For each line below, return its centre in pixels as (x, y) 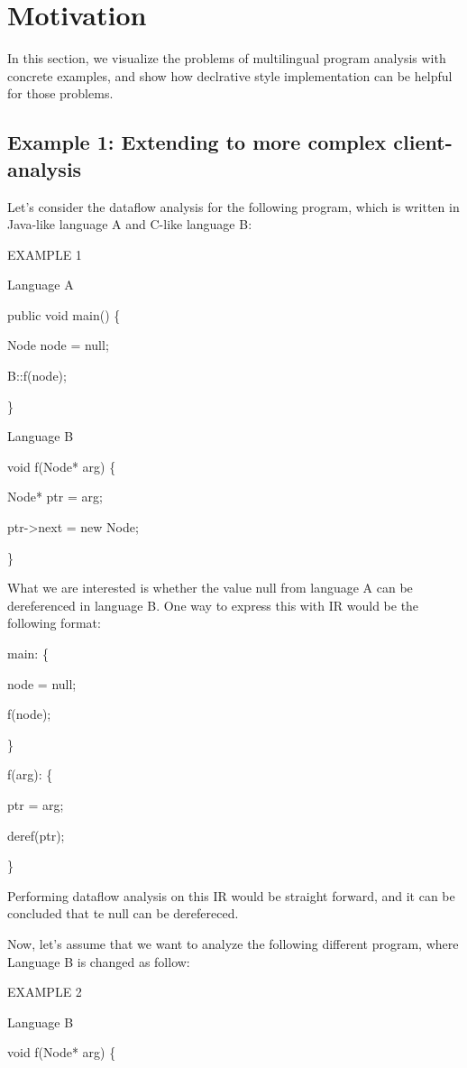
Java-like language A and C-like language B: (130, 224)
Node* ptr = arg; (55, 497)
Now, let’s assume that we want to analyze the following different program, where (233, 943)
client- (423, 142)
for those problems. (60, 93)
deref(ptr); (36, 835)
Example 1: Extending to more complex (197, 142)
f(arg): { (30, 774)
